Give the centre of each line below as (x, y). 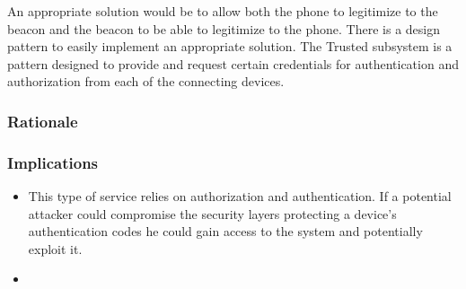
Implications (53, 162)
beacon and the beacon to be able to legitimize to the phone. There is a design (224, 28)
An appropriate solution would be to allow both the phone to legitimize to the (223, 11)
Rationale (43, 121)
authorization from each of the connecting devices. (146, 81)
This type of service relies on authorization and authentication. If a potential (240, 196)
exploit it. (55, 248)
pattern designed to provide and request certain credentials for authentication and (233, 63)
